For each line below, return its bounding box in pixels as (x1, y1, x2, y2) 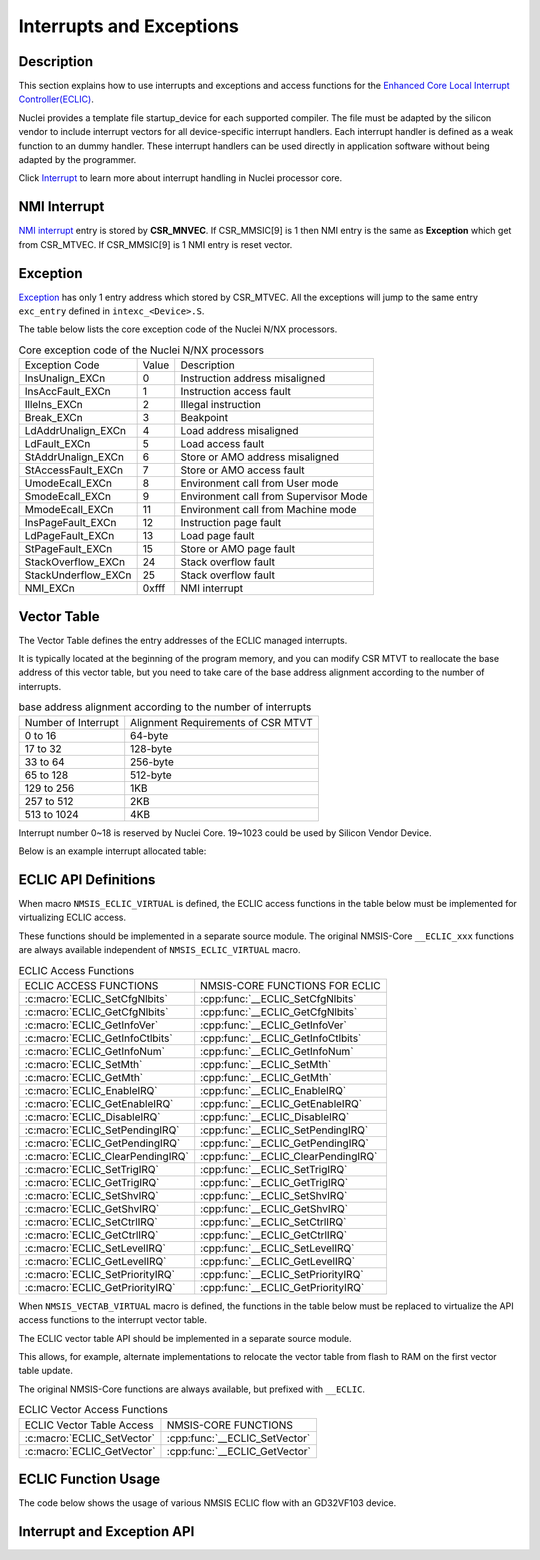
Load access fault (180, 437, 265, 451)
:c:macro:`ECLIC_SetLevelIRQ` (24, 1241, 167, 1255)
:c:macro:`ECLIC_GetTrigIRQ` (24, 1175, 160, 1189)
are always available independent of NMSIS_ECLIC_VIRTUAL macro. (18, 944, 301, 956)
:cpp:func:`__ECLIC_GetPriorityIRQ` (200, 1280, 365, 1294)
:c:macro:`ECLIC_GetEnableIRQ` (24, 1096, 174, 1110)
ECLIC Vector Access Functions (18, 1403, 169, 1417)
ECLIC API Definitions (18, 871, 156, 888)
